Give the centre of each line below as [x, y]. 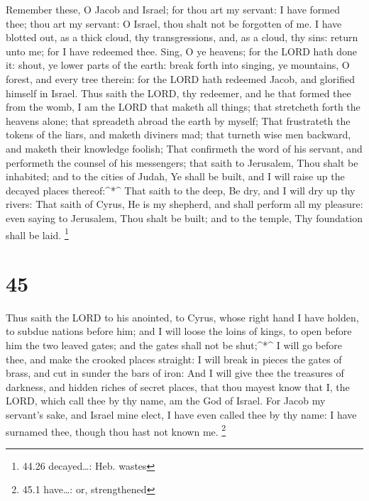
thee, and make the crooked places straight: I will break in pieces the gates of [174, 359]
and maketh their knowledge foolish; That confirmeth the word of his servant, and [184, 148]
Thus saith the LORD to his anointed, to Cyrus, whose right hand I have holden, [182, 317]
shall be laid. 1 [37, 233]
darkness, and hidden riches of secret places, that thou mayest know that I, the [178, 386]
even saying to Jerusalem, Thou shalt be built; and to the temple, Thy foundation [184, 218]
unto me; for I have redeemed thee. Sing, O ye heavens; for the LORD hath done [182, 51]
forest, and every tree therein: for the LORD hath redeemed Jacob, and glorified [180, 78]
